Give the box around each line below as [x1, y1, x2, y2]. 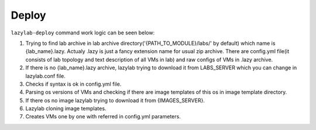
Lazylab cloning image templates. [25, 105, 107, 112]
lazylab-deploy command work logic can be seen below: [11, 29, 155, 36]
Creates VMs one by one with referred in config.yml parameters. [25, 113, 181, 120]
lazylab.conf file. [25, 72, 66, 79]
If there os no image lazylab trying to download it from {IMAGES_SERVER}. [25, 97, 205, 104]
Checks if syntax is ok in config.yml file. [25, 80, 122, 87]
